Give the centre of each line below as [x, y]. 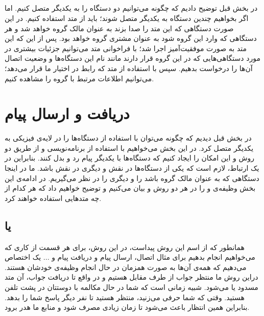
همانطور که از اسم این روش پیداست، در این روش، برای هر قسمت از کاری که [125, 247]
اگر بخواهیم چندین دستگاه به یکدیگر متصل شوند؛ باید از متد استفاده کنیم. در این [127, 18]
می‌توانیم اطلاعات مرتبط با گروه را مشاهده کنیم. [79, 78]
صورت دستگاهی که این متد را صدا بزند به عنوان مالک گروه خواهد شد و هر [119, 28]
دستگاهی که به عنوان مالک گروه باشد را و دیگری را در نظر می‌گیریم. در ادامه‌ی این [132, 178]
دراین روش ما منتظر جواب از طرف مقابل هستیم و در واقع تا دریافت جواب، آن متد [131, 277]
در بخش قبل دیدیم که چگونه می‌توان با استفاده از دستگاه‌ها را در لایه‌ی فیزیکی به [128, 138]
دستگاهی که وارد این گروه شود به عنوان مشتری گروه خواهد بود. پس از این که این [131, 38]
